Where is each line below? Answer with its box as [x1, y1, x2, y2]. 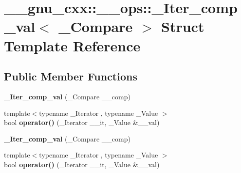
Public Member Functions [4, 69, 137, 84]
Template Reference [4, 35, 141, 55]
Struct [161, 16, 204, 36]
